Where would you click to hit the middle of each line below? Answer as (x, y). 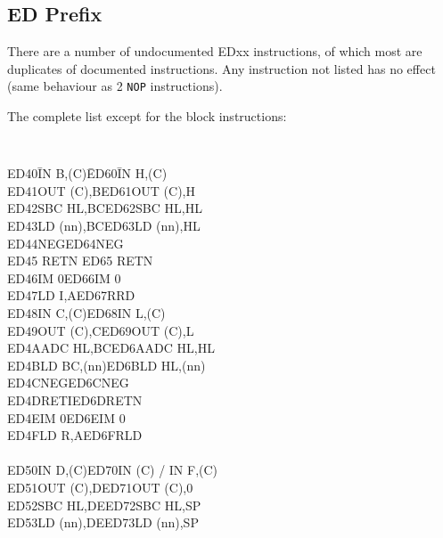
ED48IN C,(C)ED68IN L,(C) (86, 313)
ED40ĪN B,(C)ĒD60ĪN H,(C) (87, 173)
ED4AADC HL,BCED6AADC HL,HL (111, 348)
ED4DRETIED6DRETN (75, 400)
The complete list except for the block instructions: (147, 116)
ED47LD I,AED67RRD (71, 295)
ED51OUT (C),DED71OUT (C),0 (100, 487)
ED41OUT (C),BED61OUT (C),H (101, 190)
